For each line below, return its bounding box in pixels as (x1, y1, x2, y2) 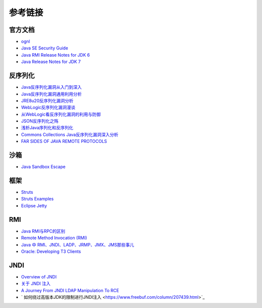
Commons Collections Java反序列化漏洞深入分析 (21, 131, 118, 138)
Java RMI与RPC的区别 (21, 228, 65, 234)
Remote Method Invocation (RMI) (21, 235, 87, 241)
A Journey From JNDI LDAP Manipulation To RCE (21, 287, 119, 293)
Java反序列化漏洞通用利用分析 (21, 91, 82, 97)
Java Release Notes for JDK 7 (21, 59, 81, 65)
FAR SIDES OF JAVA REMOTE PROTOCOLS (21, 139, 107, 144)
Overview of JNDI (21, 274, 57, 279)
